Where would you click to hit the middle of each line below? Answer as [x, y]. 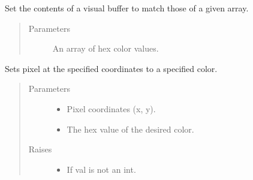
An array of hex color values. [106, 48]
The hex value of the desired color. [130, 129]
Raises [40, 149]
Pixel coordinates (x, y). [111, 108]
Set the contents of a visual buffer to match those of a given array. [127, 8]
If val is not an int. [101, 169]
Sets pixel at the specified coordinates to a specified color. [111, 68]
